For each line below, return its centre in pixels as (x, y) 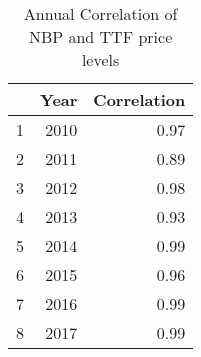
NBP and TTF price (100, 36)
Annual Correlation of (100, 13)
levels (100, 59)
